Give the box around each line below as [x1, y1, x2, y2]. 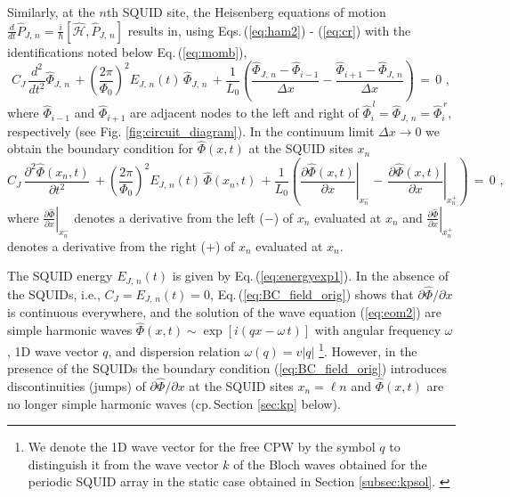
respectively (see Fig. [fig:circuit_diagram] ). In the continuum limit [7, 121, 375, 140]
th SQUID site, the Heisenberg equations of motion [106, 3, 386, 20]
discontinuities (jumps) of [7, 376, 146, 395]
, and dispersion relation [108, 341, 240, 360]
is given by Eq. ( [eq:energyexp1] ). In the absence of [172, 266, 449, 285]
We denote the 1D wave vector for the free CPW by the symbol [28, 437, 376, 456]
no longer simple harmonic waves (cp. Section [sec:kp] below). [7, 394, 341, 412]
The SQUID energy [7, 266, 113, 285]
